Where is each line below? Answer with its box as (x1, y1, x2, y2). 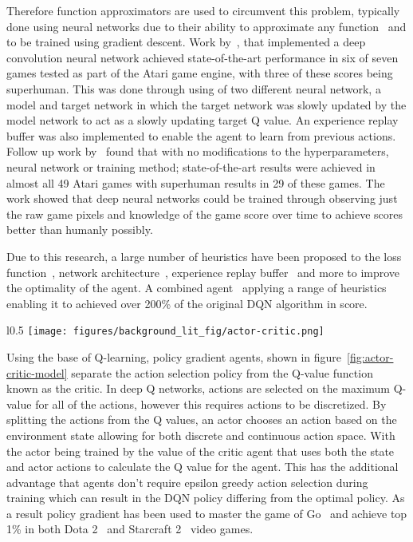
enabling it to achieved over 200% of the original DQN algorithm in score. (6, 295, 368, 311)
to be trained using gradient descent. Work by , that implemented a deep (6, 34, 366, 50)
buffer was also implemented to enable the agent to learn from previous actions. (6, 127, 396, 144)
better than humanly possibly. (6, 221, 153, 238)
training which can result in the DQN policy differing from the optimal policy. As (6, 489, 405, 506)
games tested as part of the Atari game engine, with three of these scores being (6, 65, 393, 81)
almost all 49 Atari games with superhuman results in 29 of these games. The (6, 174, 385, 191)
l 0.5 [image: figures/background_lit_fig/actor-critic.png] (6, 322, 324, 338)
